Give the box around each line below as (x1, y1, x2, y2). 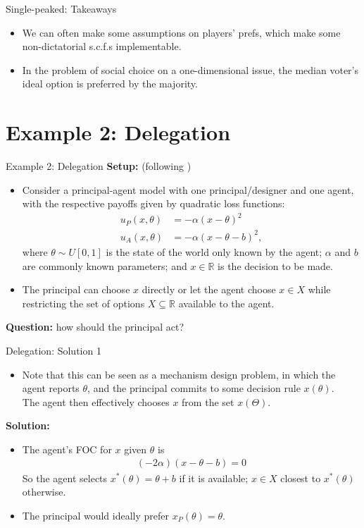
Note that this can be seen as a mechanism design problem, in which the (22, 367, 336, 381)
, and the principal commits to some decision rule (87, 381, 301, 395)
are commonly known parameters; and (22, 258, 187, 273)
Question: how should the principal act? (6, 319, 184, 334)
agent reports (22, 381, 80, 395)
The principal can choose (22, 282, 130, 297)
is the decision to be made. (218, 258, 333, 273)
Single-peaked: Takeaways (6, 1, 117, 16)
